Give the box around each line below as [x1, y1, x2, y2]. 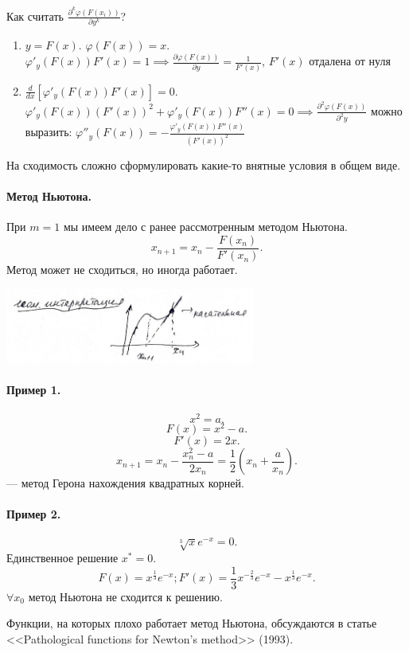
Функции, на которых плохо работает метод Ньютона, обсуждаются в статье [6, 615, 377, 631]
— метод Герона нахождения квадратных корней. [6, 475, 244, 491]
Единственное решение [6, 549, 119, 566]
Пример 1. [6, 381, 61, 398]
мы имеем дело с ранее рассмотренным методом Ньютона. [63, 218, 348, 235]
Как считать [6, 7, 64, 24]
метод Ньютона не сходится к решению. [28, 588, 223, 604]
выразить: [25, 123, 72, 140]
